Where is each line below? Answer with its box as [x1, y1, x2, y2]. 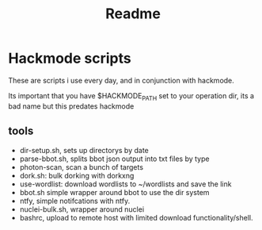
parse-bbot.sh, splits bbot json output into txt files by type [19, 154, 210, 163]
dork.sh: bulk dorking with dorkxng [19, 171, 135, 180]
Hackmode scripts [8, 49, 132, 67]
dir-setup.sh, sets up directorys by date [19, 145, 149, 155]
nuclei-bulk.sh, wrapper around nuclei [19, 204, 145, 214]
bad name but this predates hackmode [8, 101, 135, 111]
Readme [105, 5, 161, 23]
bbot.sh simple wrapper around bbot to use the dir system [19, 187, 210, 197]
